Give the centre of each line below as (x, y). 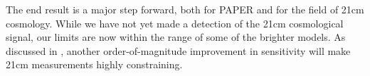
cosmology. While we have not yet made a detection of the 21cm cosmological (175, 23)
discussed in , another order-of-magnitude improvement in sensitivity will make (178, 50)
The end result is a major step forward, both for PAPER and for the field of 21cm (185, 9)
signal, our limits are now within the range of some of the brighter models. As (176, 37)
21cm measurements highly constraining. (94, 64)
